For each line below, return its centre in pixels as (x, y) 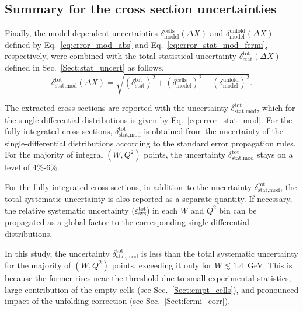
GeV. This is (270, 265)
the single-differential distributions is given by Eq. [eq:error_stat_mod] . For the (149, 119)
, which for (276, 108)
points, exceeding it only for (162, 265)
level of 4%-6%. (32, 167)
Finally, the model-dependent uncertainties (81, 33)
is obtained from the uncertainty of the (213, 131)
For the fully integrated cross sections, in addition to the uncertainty (128, 186)
